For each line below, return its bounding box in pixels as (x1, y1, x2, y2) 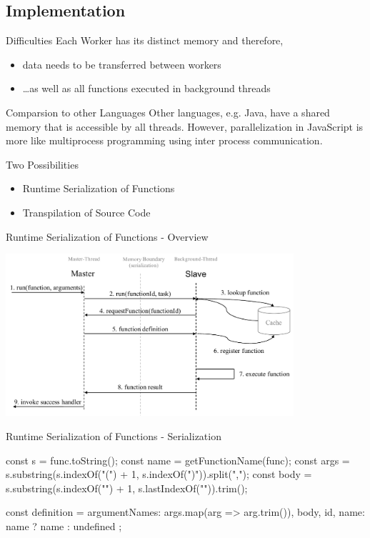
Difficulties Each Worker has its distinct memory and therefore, (6, 33, 284, 48)
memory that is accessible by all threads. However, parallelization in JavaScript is (6, 119, 364, 134)
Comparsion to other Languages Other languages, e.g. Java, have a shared (6, 104, 330, 119)
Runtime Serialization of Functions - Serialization (6, 428, 221, 443)
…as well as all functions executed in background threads (22, 81, 271, 96)
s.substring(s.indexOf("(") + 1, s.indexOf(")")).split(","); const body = (6, 467, 312, 482)
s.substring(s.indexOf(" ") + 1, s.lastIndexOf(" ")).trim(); (6, 480, 248, 495)
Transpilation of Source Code (22, 204, 151, 219)
